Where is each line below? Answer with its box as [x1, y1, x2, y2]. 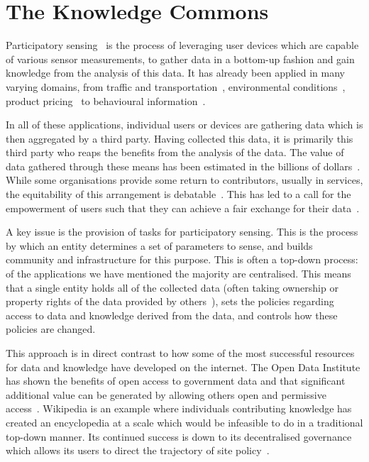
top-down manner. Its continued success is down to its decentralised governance [6, 429, 352, 444]
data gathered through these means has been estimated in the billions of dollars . [6, 158, 360, 173]
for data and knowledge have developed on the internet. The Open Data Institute [6, 359, 360, 374]
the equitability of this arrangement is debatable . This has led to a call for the [6, 187, 351, 202]
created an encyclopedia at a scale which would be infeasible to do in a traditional [6, 414, 363, 429]
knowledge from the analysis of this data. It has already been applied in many [6, 65, 345, 80]
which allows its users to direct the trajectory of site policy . [6, 443, 270, 458]
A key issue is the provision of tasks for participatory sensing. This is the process [6, 224, 358, 239]
